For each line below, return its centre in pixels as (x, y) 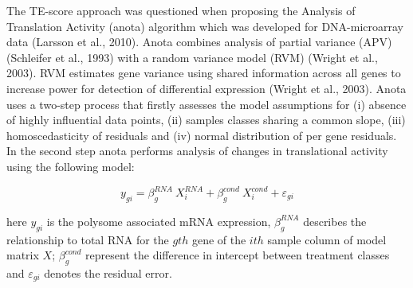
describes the (335, 221)
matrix (23, 255)
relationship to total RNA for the (88, 239)
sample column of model (327, 239)
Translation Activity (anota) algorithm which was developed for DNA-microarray (205, 26)
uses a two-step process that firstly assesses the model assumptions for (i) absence (206, 104)
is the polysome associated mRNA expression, (159, 221)
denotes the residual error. (108, 273)
